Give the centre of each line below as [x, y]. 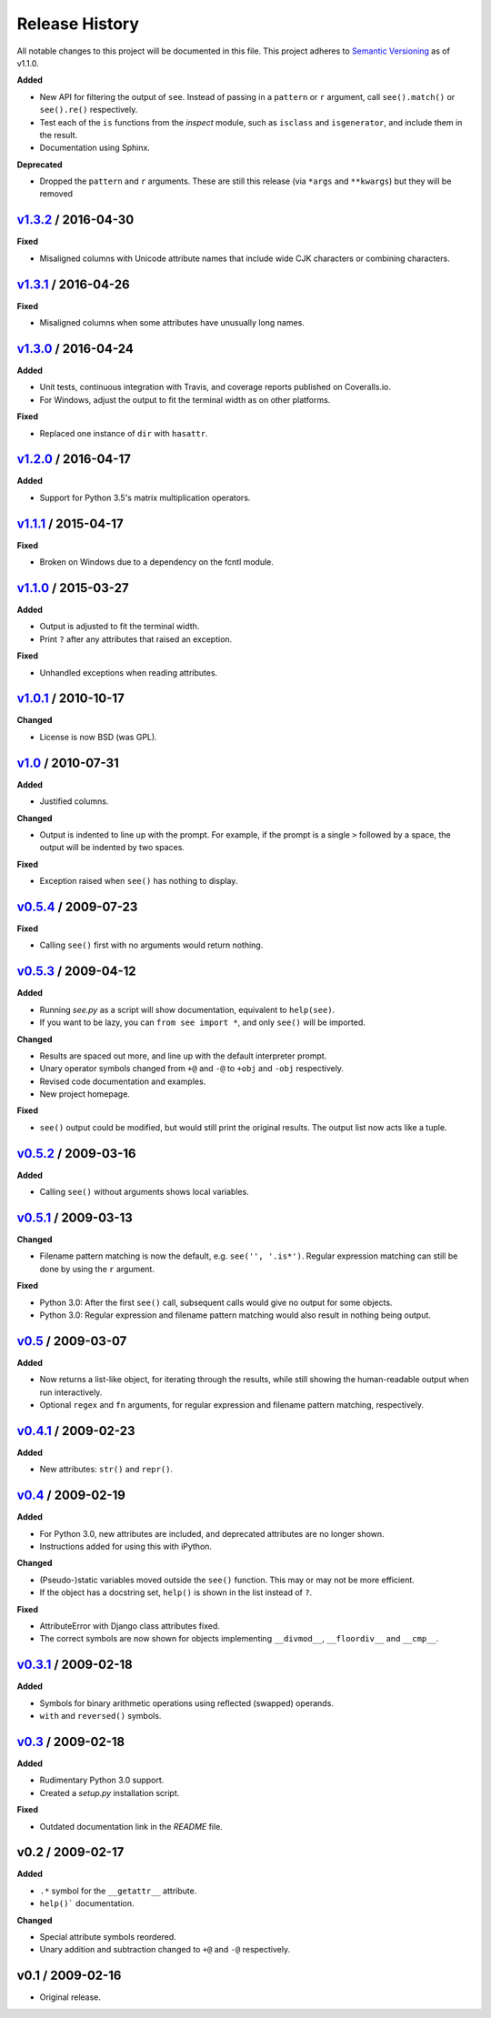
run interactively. [71, 1392]
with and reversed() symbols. [100, 1716]
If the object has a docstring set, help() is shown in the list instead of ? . [176, 1592]
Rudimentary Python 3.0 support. [102, 1780]
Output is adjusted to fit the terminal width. [120, 627]
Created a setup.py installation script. [110, 1792]
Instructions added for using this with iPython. [126, 1547]
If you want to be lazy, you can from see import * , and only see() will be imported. [202, 1022]
